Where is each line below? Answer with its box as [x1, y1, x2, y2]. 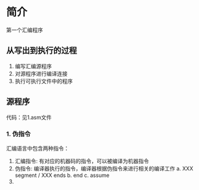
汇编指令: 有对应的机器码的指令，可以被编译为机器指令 [14, 157, 149, 164]
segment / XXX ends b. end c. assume [14, 171, 109, 179]
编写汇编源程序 [14, 62, 52, 69]
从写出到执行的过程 [6, 45, 77, 56]
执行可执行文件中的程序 [14, 77, 73, 84]
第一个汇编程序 [6, 26, 43, 33]
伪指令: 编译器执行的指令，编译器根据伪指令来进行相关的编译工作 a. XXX [14, 165, 194, 172]
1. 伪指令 [6, 130, 31, 138]
